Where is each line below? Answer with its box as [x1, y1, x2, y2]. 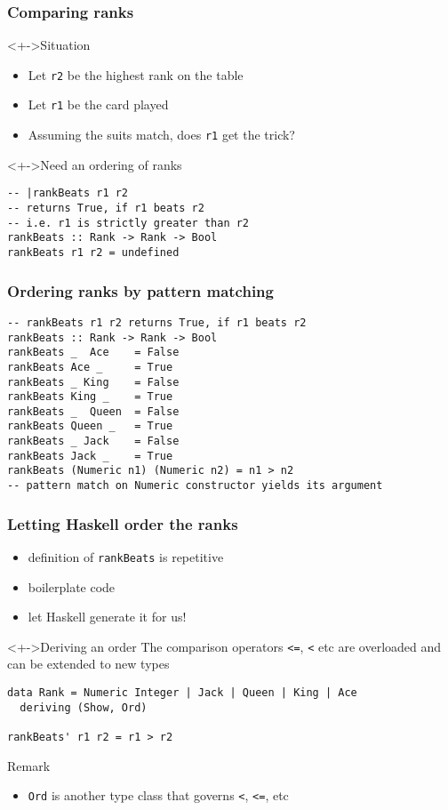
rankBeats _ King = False [7, 375, 180, 389]
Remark [7, 756, 51, 774]
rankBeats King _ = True [7, 390, 173, 404]
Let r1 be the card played [28, 95, 169, 114]
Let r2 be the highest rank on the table [28, 65, 244, 84]
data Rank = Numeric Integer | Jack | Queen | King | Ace [7, 686, 357, 700]
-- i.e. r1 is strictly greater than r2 [7, 216, 250, 229]
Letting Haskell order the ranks [7, 512, 238, 534]
